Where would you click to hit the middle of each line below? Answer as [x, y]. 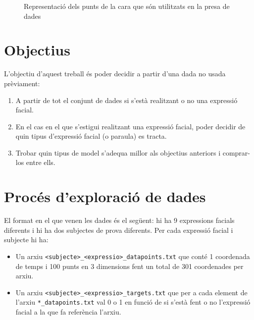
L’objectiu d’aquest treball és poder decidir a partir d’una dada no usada [115, 74]
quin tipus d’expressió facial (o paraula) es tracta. [91, 136]
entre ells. [41, 162]
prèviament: [22, 83]
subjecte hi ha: [26, 240]
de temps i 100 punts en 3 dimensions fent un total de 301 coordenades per [129, 266]
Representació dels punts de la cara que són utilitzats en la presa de [127, 6]
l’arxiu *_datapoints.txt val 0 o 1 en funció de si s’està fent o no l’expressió [133, 302]
